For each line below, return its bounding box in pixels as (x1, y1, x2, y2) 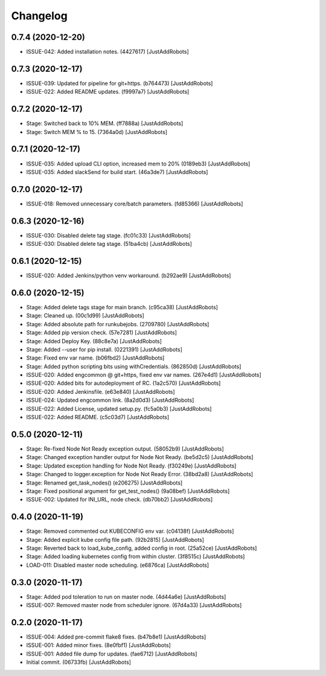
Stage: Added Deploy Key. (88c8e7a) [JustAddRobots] (26, 337, 162, 344)
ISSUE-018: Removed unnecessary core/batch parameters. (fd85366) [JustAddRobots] (26, 200, 243, 207)
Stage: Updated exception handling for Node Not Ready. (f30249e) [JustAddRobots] (26, 462, 237, 469)
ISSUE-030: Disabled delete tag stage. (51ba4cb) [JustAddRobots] (26, 240, 193, 248)
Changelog (11, 9, 68, 22)
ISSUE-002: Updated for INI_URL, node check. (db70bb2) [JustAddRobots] (26, 496, 213, 503)
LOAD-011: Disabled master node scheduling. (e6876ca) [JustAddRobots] (26, 561, 209, 568)
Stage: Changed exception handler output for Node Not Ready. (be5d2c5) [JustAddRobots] (26, 454, 254, 461)
